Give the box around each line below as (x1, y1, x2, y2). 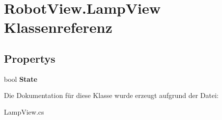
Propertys (4, 50, 55, 66)
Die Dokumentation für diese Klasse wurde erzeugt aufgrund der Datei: (4, 90, 219, 100)
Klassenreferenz (4, 17, 112, 37)
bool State (4, 73, 37, 84)
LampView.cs (4, 106, 44, 117)
